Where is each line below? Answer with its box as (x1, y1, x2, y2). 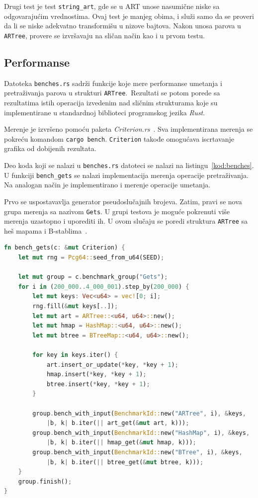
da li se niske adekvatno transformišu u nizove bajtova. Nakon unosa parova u (4, 20, 241, 31)
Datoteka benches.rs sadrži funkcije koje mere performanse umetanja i (4, 78, 222, 88)
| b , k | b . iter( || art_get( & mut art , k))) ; (46, 419, 189, 427)
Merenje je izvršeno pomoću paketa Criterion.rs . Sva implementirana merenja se (4, 124, 253, 134)
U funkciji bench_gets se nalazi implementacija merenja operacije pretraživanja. (4, 169, 249, 180)
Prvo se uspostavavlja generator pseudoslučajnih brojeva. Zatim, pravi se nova (4, 196, 242, 206)
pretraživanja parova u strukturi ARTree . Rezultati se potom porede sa (4, 87, 220, 98)
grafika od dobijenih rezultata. (4, 143, 96, 154)
